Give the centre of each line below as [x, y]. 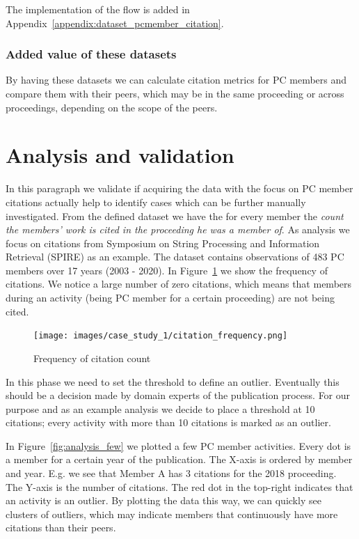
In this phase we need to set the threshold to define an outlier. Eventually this [173, 381]
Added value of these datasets [91, 54]
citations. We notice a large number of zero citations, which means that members [179, 284]
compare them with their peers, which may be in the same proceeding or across [175, 93]
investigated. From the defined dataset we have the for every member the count [175, 216]
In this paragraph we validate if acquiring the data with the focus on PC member [179, 188]
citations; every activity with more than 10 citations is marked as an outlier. [168, 422]
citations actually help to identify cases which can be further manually [156, 202]
